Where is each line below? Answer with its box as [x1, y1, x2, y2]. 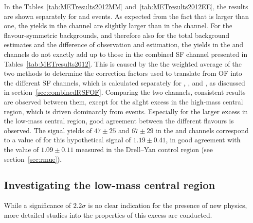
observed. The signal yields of [4, 125, 92, 135]
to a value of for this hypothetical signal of [4, 135, 131, 145]
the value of [4, 144, 39, 154]
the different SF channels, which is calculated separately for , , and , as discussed [4, 77, 245, 87]
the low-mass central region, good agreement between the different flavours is [4, 116, 234, 126]
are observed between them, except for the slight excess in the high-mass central [4, 96, 243, 106]
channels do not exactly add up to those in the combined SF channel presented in [4, 49, 248, 59]
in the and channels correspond [156, 125, 249, 135]
